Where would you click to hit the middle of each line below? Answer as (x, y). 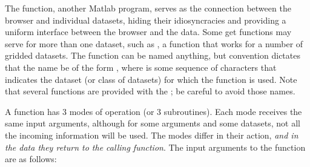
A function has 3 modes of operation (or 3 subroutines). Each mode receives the (153, 111)
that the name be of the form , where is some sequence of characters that (141, 67)
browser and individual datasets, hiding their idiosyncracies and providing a (146, 20)
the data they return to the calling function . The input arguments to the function (155, 147)
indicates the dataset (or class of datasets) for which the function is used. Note (151, 79)
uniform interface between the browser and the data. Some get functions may (148, 32)
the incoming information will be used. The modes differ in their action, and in (152, 135)
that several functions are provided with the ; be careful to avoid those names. (150, 91)
